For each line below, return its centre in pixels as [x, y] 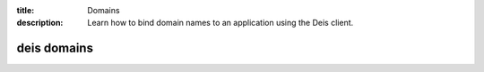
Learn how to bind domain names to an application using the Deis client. [220, 23]
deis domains [55, 48]
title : [26, 10]
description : [40, 23]
